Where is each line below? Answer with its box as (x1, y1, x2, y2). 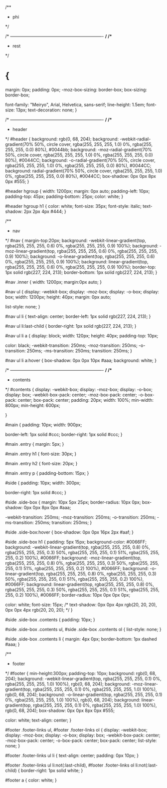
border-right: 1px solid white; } (20, 767, 83, 774)
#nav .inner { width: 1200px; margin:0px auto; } (5, 279, 102, 285)
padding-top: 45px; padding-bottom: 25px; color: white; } (5, 193, 124, 199)
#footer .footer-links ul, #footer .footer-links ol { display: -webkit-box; (5, 727, 148, 733)
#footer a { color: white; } (5, 777, 57, 783)
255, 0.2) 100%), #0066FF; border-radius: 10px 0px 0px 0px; (5, 592, 131, 598)
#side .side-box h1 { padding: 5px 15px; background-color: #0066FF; (5, 539, 147, 545)
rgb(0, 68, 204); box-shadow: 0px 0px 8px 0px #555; (5, 707, 115, 714)
